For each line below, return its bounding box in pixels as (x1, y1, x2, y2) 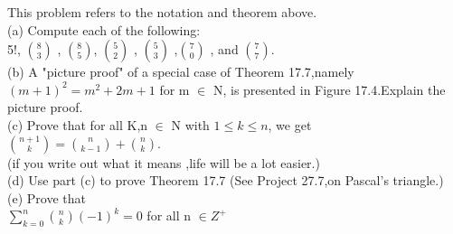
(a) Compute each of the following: (7, 20, 201, 39)
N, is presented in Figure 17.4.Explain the (212, 80, 446, 98)
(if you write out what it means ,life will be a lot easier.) (7, 153, 320, 172)
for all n (146, 206, 192, 225)
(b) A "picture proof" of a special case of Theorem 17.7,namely (7, 62, 354, 81)
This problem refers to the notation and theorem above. (7, 3, 317, 21)
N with (171, 115, 210, 134)
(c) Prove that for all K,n (7, 115, 148, 134)
